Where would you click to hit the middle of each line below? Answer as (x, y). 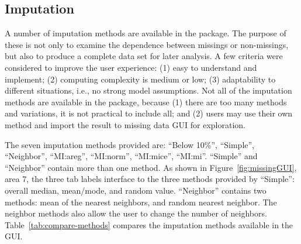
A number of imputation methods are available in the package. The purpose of (146, 33)
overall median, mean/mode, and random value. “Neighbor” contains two (136, 190)
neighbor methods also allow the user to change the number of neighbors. (136, 213)
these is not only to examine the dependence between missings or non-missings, (147, 44)
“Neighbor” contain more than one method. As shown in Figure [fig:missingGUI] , (151, 167)
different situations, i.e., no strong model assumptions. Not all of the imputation (148, 90)
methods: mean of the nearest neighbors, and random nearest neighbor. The (141, 202)
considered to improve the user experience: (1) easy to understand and (131, 67)
